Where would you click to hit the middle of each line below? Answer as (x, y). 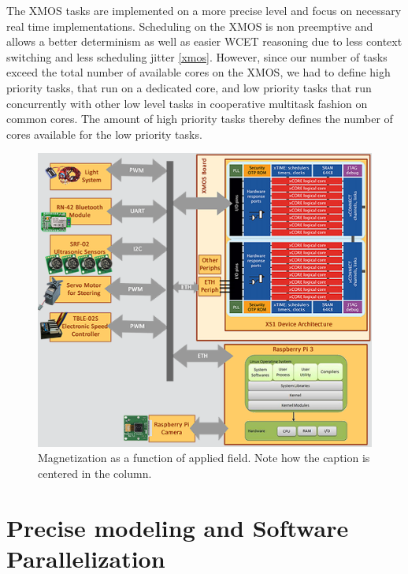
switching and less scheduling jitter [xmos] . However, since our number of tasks (197, 56)
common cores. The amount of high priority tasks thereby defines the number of (200, 119)
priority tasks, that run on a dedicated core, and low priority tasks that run (189, 87)
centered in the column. (95, 473)
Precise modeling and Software (178, 527)
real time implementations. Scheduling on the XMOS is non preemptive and (190, 26)
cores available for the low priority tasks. (104, 134)
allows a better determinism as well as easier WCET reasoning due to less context (204, 41)
